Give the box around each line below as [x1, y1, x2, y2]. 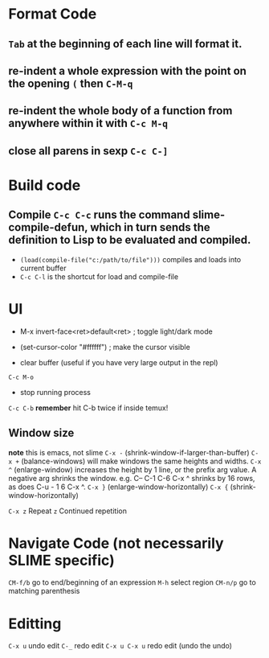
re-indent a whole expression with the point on [8, 64, 247, 77]
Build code [8, 176, 81, 194]
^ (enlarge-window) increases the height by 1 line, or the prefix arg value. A [8, 464, 257, 475]
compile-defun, [8, 220, 88, 234]
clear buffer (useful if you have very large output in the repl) [19, 357, 218, 367]
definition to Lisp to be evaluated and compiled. [8, 233, 251, 247]
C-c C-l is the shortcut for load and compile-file [19, 271, 179, 282]
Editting [8, 615, 62, 632]
